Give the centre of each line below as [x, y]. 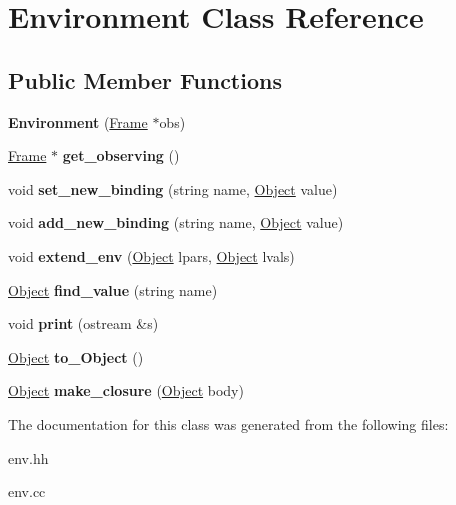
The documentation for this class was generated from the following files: [228, 423]
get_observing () [121, 155]
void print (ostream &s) [83, 323]
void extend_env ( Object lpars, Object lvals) [151, 255]
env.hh [28, 457]
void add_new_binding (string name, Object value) [176, 222]
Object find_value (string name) [113, 289]
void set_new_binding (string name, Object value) [173, 188]
